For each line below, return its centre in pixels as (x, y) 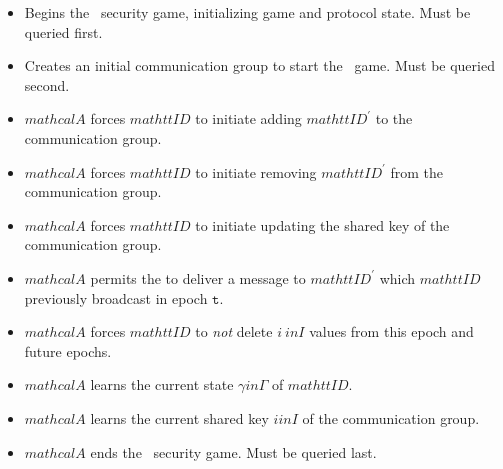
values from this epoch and (391, 331)
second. (47, 84)
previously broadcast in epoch (116, 297)
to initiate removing (256, 171)
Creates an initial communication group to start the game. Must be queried (259, 65)
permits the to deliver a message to (198, 277)
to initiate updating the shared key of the (322, 224)
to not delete (234, 331)
